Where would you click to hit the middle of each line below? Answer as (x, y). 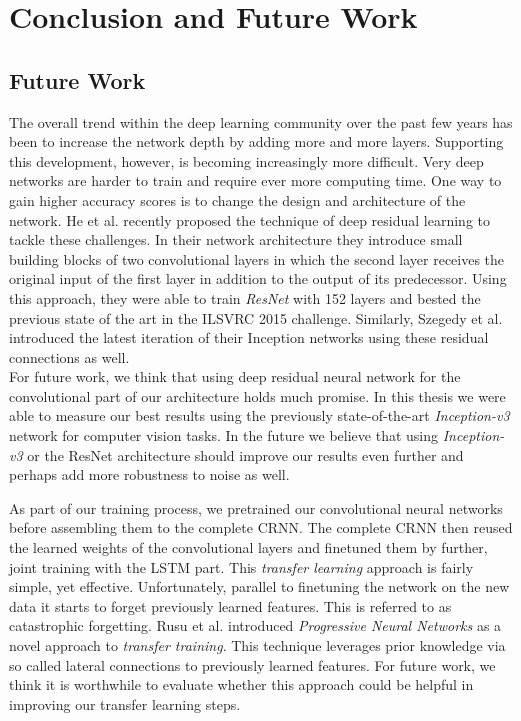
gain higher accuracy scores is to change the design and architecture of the (237, 199)
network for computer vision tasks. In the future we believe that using (224, 435)
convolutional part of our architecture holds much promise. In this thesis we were (257, 395)
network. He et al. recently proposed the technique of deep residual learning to (250, 219)
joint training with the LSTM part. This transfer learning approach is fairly (241, 566)
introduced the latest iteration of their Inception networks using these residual (249, 337)
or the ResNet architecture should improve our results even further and (245, 454)
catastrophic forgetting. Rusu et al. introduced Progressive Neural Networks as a (255, 625)
